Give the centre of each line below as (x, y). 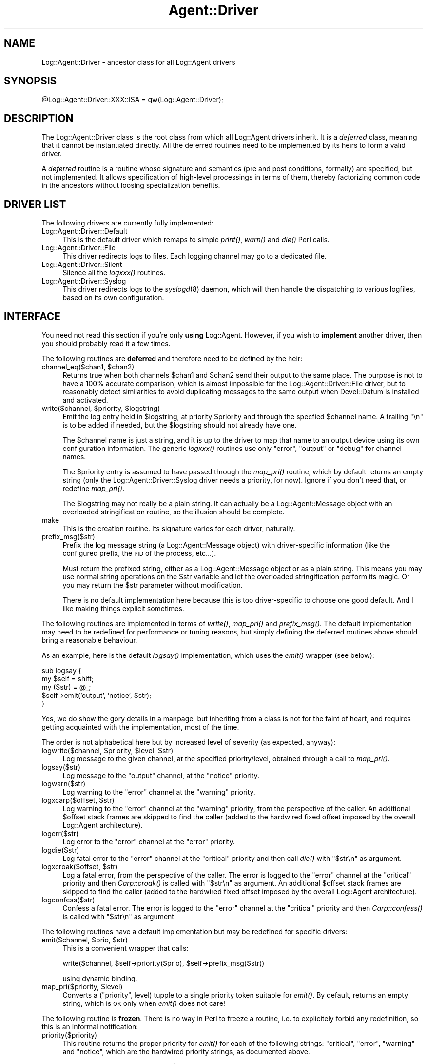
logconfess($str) (68, 900)
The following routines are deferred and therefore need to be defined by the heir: (172, 358)
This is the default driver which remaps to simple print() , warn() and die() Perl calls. (196, 240)
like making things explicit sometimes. (123, 608)
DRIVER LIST (35, 204)
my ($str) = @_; (66, 687)
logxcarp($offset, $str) (78, 800)
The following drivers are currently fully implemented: (128, 223)
